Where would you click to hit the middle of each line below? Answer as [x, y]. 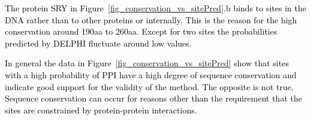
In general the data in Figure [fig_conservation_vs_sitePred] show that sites [147, 63]
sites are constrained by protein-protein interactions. [101, 110]
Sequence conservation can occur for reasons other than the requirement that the [153, 98]
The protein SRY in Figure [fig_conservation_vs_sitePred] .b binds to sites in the [155, 8]
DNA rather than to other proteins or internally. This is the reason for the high [151, 19]
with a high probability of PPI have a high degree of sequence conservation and [151, 74]
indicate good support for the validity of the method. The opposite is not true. [149, 86]
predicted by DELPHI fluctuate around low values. [98, 43]
